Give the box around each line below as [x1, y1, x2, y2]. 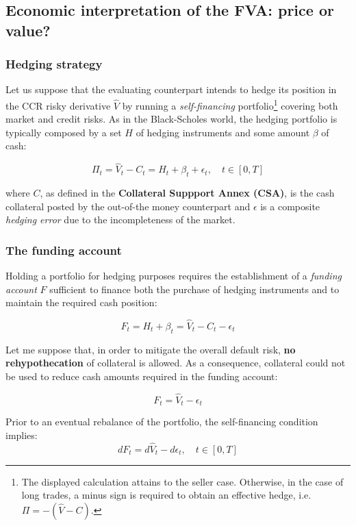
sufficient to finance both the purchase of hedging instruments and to [49, 281, 340, 296]
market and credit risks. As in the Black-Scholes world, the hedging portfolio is [5, 112, 338, 126]
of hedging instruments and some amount [136, 125, 310, 139]
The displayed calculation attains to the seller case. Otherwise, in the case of [21, 474, 344, 488]
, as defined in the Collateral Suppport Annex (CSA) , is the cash [40, 186, 335, 200]
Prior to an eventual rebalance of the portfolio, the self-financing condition [5, 414, 318, 429]
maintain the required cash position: [5, 295, 157, 310]
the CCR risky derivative [5, 98, 111, 112]
